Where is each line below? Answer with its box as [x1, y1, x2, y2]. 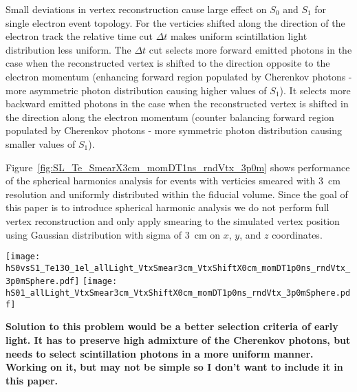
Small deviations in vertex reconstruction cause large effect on [6, 2, 267, 16]
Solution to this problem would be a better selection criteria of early [6, 319, 338, 334]
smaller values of [6, 136, 76, 151]
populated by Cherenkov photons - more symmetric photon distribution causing [6, 123, 342, 138]
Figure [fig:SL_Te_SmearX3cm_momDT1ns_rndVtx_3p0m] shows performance [6, 160, 350, 174]
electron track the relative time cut [6, 29, 153, 43]
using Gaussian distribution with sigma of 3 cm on [6, 227, 221, 241]
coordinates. [272, 227, 323, 241]
